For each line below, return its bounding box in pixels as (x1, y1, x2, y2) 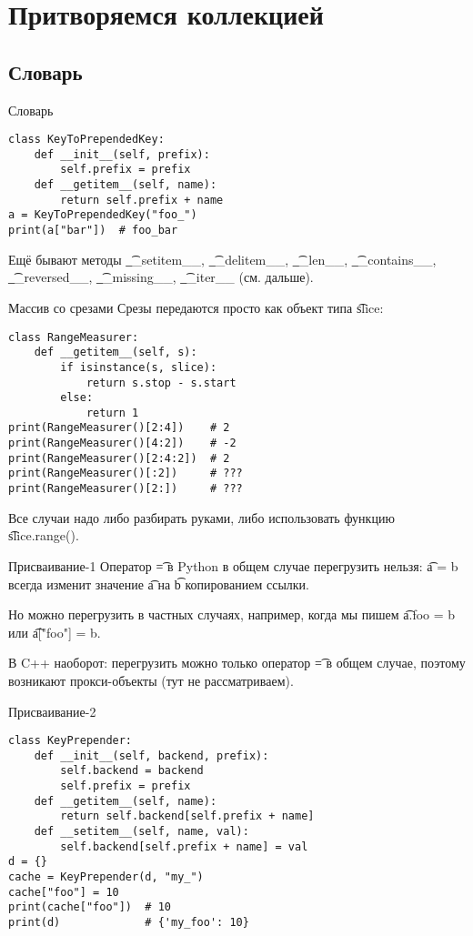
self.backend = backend (60, 764, 204, 778)
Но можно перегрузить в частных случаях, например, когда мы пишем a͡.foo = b (8, 605, 456, 624)
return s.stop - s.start (86, 376, 236, 389)
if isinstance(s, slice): (60, 360, 217, 374)
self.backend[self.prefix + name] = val (60, 840, 308, 853)
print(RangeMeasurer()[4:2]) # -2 (8, 437, 236, 450)
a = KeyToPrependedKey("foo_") (8, 208, 197, 222)
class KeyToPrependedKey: (8, 133, 165, 146)
